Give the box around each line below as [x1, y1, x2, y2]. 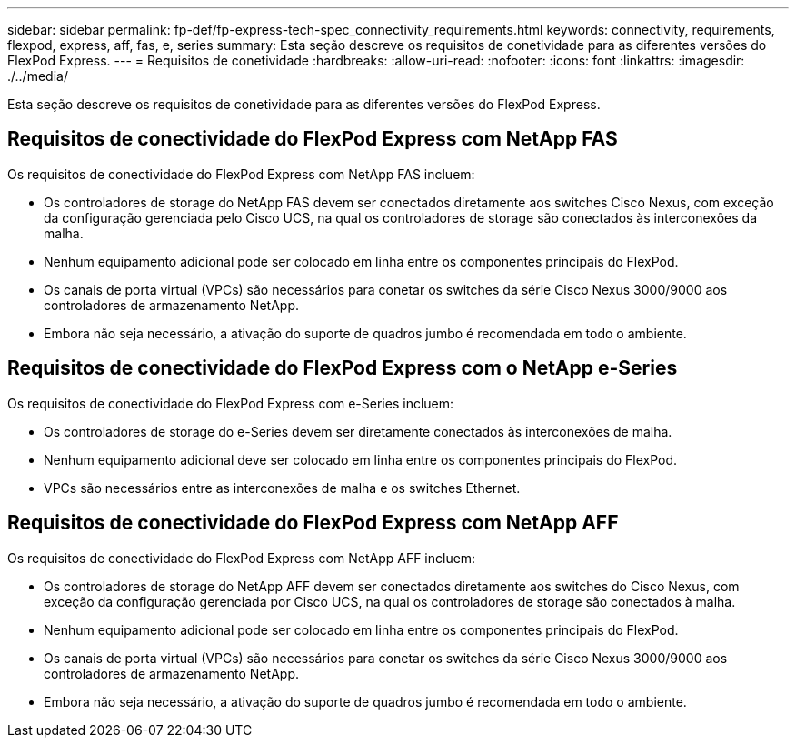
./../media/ [7, 68, 68, 84]
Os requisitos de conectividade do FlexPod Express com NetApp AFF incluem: [7, 549, 476, 566]
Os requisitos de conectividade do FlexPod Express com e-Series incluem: [7, 395, 454, 411]
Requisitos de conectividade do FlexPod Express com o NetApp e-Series [7, 357, 678, 380]
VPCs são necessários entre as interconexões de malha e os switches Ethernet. [44, 479, 521, 496]
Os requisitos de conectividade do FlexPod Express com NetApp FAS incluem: [7, 166, 475, 182]
